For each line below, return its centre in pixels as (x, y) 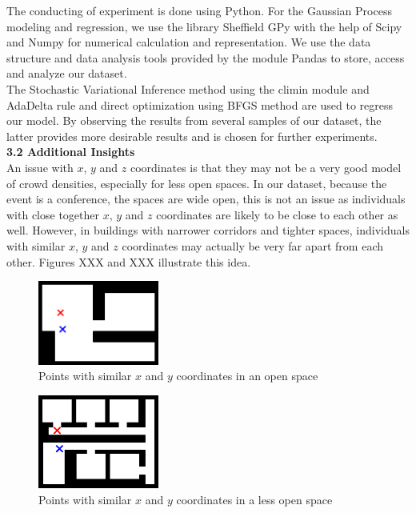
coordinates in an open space (247, 376)
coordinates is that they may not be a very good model (266, 167)
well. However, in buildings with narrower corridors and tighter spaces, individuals (208, 230)
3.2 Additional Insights (71, 152)
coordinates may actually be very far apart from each (252, 245)
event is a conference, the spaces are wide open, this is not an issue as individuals (206, 199)
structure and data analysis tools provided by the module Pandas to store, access (206, 57)
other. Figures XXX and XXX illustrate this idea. (129, 261)
